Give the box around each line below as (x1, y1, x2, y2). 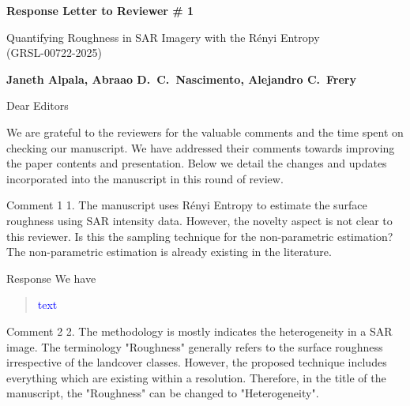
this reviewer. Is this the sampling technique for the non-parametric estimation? (6, 227, 393, 244)
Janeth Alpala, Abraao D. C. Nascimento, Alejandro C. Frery (6, 70, 356, 87)
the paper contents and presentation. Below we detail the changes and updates (6, 155, 387, 171)
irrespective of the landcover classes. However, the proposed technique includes (6, 354, 387, 370)
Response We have (6, 269, 96, 286)
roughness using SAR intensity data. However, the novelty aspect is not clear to (6, 212, 393, 228)
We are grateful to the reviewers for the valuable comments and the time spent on (6, 123, 404, 140)
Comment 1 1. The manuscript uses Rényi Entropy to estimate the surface (6, 197, 367, 213)
